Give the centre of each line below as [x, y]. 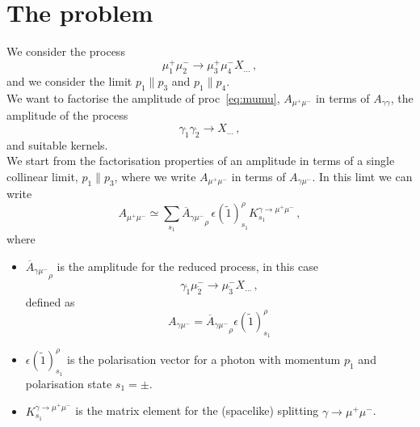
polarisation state [69, 383]
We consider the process [66, 51]
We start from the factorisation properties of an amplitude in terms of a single [201, 161]
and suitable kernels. [57, 144]
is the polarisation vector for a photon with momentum [204, 359]
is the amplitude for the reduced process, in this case [187, 266]
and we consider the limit [69, 80]
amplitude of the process [67, 115]
